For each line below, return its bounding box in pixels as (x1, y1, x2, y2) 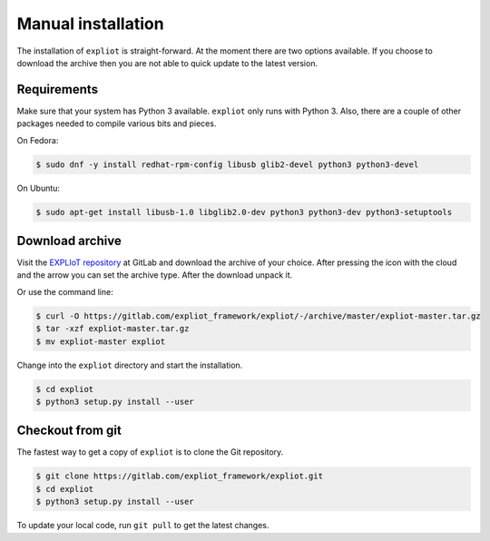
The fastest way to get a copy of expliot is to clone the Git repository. (16, 447, 284, 457)
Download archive (16, 232, 122, 249)
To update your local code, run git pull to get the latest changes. (16, 520, 269, 531)
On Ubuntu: (16, 182, 61, 193)
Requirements (16, 82, 99, 97)
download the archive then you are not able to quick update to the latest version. (16, 57, 318, 68)
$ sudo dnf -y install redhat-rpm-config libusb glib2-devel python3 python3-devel (35, 159, 419, 170)
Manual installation (16, 14, 164, 34)
